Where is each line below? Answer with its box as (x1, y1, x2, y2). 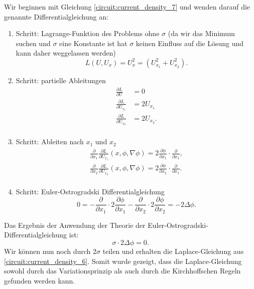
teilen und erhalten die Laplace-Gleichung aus (102, 245, 244, 256)
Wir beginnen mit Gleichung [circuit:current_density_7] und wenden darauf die (4, 2, 250, 12)
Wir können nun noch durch (4, 245, 91, 256)
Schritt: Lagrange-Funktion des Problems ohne (16, 28, 160, 39)
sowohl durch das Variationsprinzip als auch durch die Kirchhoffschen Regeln (4, 265, 241, 276)
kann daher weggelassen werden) (16, 48, 116, 58)
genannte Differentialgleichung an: (4, 11, 108, 22)
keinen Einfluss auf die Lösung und (136, 38, 244, 48)
